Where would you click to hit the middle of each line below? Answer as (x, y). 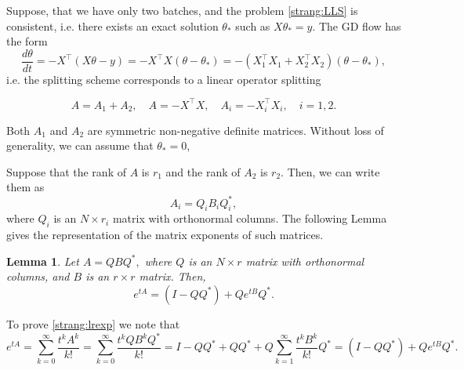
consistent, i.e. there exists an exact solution (112, 25)
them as (25, 187)
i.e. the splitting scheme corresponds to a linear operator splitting (164, 79)
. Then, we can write (330, 171)
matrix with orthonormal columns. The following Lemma (250, 218)
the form (27, 41)
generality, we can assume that (80, 145)
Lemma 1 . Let (43, 261)
